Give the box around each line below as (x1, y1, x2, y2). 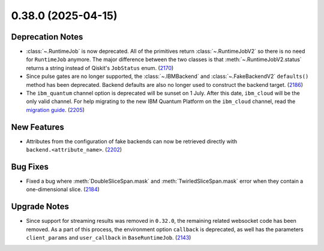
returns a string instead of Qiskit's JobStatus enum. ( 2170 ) (26, 64, 174, 71)
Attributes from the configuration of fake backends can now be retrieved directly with (26, 138, 237, 145)
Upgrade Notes (11, 201, 69, 212)
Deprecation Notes (11, 32, 83, 42)
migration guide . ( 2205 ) (26, 106, 85, 113)
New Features (11, 122, 64, 132)
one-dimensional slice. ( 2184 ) (26, 186, 100, 193)
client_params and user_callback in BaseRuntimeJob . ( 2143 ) (26, 234, 191, 241)
